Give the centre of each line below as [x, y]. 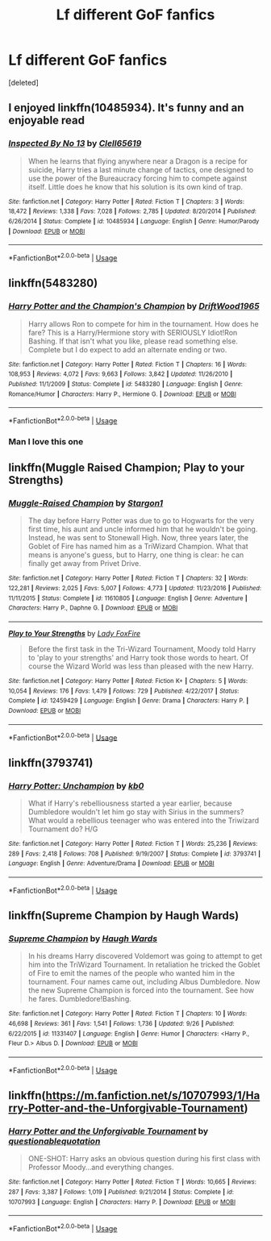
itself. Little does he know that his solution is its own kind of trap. [135, 186]
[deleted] [23, 82]
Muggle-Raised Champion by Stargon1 [86, 503]
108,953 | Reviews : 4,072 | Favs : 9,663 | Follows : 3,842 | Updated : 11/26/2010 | [121, 374]
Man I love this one [46, 441]
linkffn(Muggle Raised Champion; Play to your [127, 468]
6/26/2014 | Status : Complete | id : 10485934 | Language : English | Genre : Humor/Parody [134, 221]
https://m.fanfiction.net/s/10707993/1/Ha [153, 1095]
